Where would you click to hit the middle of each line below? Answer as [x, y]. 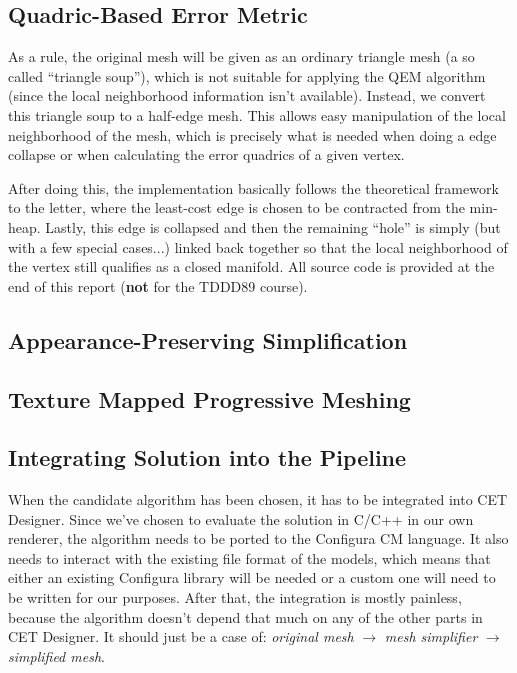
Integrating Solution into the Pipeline [207, 457]
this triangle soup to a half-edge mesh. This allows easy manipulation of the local [257, 114]
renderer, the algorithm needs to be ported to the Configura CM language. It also [258, 538]
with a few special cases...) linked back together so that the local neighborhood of [258, 246]
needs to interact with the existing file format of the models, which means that [249, 557]
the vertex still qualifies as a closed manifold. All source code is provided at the [251, 266]
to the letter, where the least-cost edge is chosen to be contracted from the [236, 207]
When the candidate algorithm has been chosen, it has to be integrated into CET [258, 499]
